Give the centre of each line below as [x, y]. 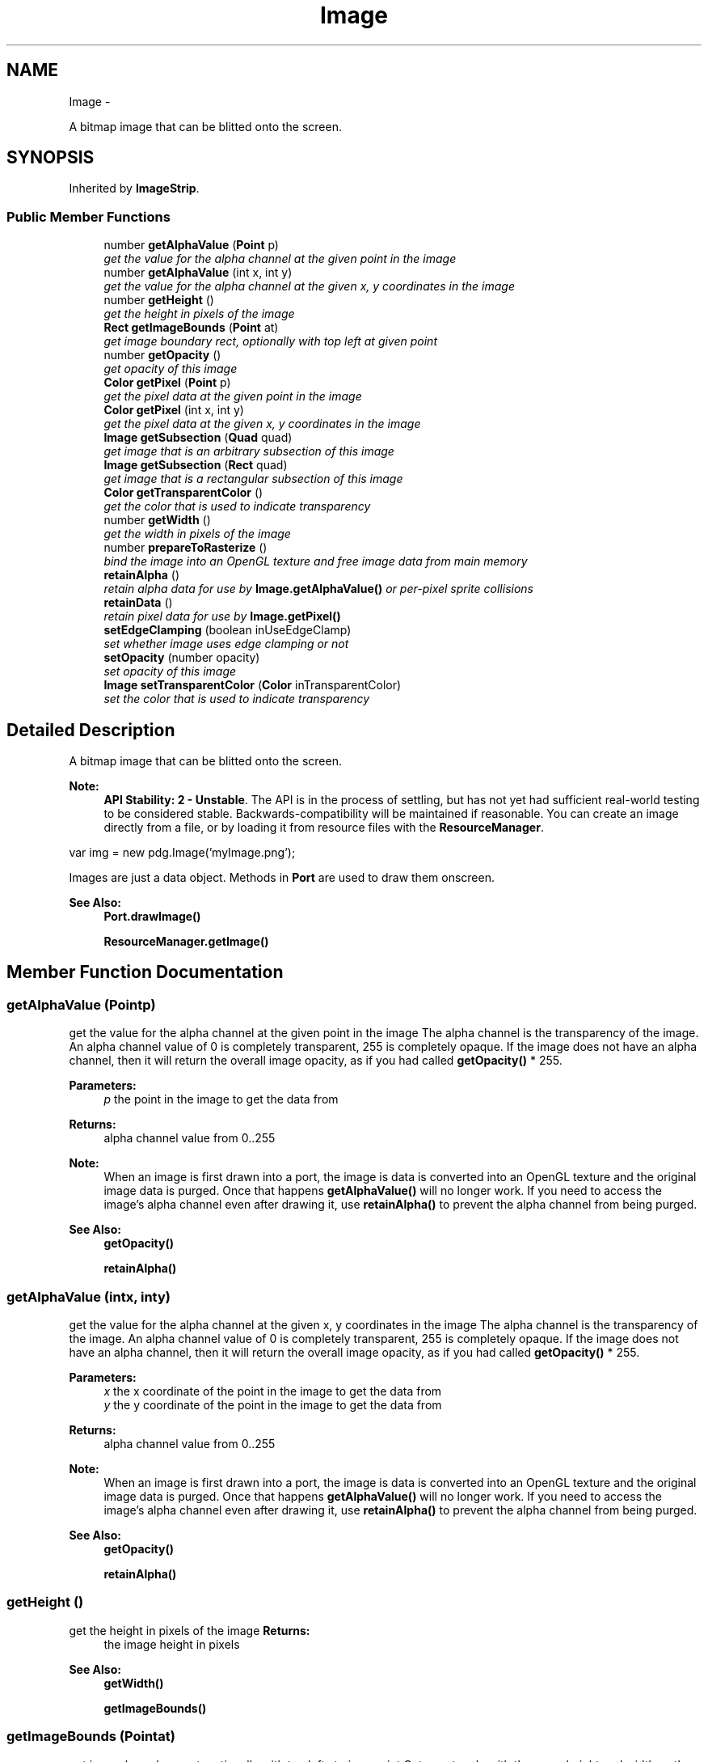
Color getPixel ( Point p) [167, 383]
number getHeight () [159, 300]
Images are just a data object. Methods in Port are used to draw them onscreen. [282, 878]
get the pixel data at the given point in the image [233, 396]
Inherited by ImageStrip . [134, 188]
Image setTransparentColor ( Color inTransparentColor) [253, 685]
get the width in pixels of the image [197, 534]
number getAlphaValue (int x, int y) [198, 273]
